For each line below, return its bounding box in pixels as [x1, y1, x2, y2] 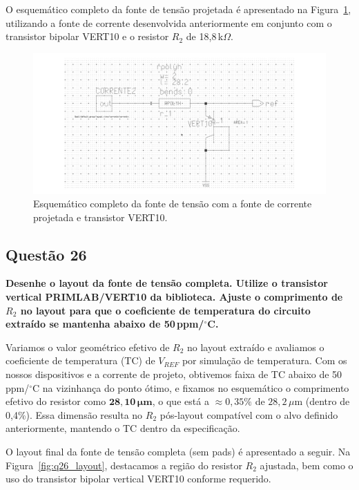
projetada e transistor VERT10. [33, 209, 168, 224]
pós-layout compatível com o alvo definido [159, 407, 338, 422]
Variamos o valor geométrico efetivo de [6, 339, 170, 354]
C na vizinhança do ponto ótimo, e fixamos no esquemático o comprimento [32, 380, 349, 395]
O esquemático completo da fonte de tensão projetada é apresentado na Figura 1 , [6, 2, 351, 16]
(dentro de [305, 394, 350, 408]
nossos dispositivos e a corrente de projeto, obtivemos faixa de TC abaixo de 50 [6, 367, 342, 381]
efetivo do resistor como [6, 394, 106, 408]
